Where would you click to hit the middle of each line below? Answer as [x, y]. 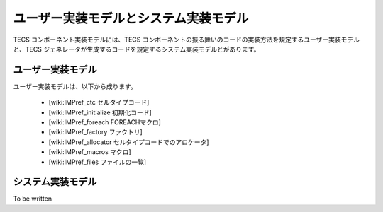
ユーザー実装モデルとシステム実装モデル [131, 18]
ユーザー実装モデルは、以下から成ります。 [75, 86]
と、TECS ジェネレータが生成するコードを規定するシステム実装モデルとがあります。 [137, 49]
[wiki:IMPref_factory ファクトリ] [96, 132]
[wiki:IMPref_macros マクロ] [90, 152]
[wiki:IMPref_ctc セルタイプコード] [99, 102]
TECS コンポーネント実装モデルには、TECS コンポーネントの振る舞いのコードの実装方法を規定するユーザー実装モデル [186, 40]
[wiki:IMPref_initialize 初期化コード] [100, 112]
